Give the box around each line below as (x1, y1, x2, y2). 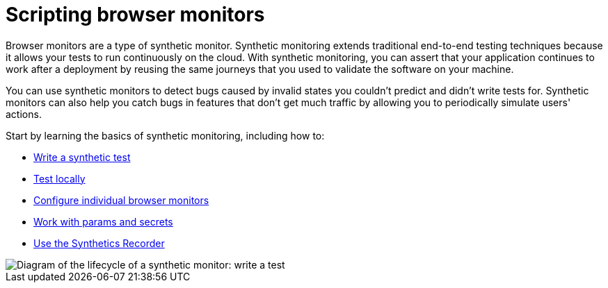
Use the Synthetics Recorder (33, 237, 165, 249)
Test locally (33, 172, 86, 185)
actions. (6, 108, 42, 120)
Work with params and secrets (33, 215, 173, 228)
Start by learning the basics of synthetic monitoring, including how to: (6, 129, 325, 142)
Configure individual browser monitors (33, 194, 209, 206)
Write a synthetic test (33, 151, 131, 163)
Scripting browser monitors (6, 3, 265, 26)
